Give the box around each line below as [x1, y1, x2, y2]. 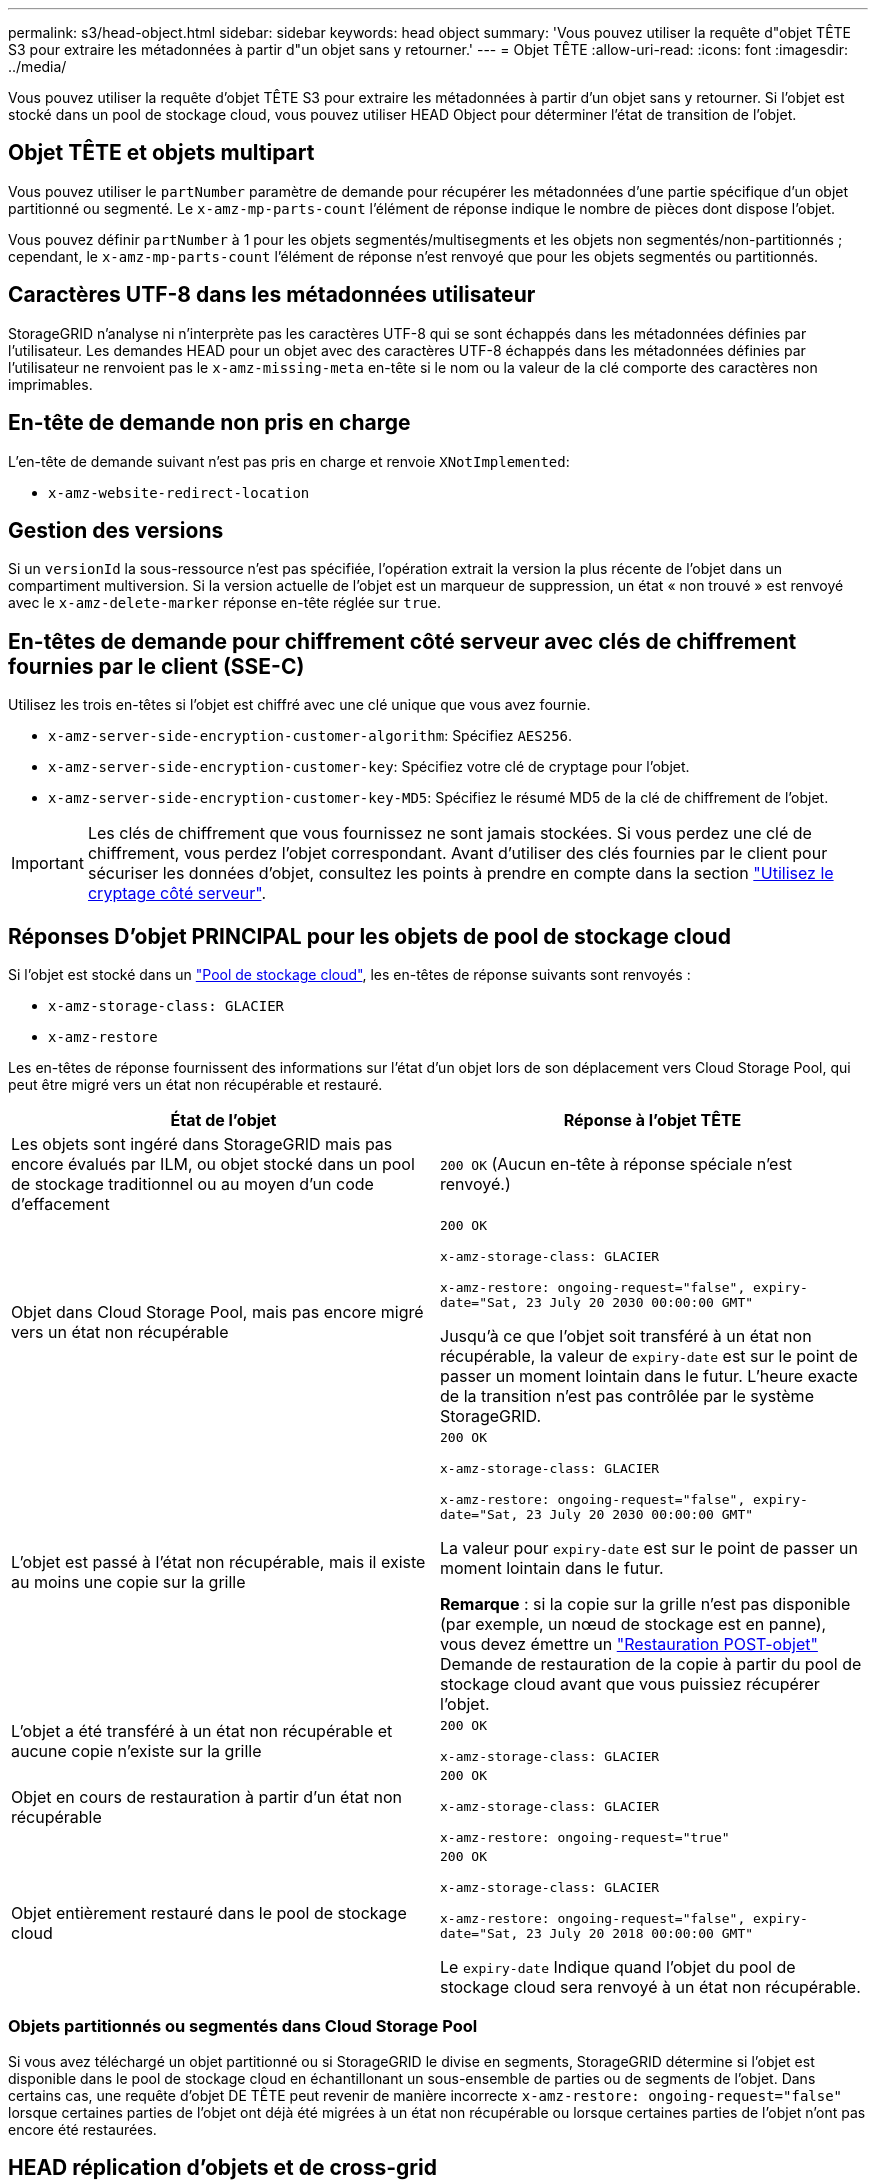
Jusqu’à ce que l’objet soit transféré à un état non [440, 1326, 812, 1347]
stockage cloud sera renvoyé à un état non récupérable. [440, 1977, 861, 1998]
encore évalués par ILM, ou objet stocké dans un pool [11, 1154, 415, 1175]
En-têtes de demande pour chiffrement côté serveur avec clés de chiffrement [8, 628, 797, 654]
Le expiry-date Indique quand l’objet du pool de [440, 1957, 796, 1978]
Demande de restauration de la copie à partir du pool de [440, 1654, 862, 1675]
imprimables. [8, 375, 93, 393]
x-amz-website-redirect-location [48, 484, 310, 501]
